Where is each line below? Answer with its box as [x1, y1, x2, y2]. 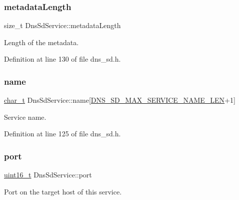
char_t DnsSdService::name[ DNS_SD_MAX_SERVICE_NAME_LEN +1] [4, 95, 235, 105]
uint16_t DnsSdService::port [4, 169, 92, 180]
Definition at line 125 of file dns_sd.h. [4, 128, 121, 139]
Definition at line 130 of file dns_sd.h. [4, 54, 121, 64]
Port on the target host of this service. [4, 186, 122, 196]
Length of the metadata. [4, 37, 79, 47]
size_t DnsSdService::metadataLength [4, 20, 121, 31]
